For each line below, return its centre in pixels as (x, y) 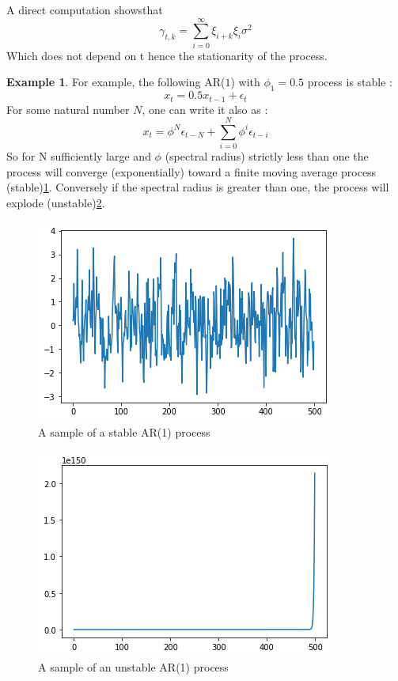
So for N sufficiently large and (79, 156)
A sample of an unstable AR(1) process (133, 667)
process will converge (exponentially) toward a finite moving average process (191, 171)
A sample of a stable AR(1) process (124, 432)
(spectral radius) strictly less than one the (267, 156)
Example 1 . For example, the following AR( (116, 82)
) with (245, 82)
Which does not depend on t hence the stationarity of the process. (167, 55)
